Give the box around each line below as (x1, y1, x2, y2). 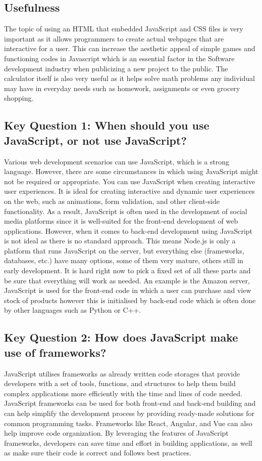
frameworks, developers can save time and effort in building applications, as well (4, 437, 252, 448)
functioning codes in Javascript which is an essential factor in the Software (4, 53, 235, 63)
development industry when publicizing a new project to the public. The (4, 63, 228, 73)
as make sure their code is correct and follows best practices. (4, 447, 191, 458)
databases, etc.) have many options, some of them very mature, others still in (4, 255, 243, 266)
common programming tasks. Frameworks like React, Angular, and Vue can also (4, 417, 252, 428)
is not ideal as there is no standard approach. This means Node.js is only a (4, 235, 236, 246)
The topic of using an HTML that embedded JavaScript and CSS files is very (4, 23, 243, 34)
